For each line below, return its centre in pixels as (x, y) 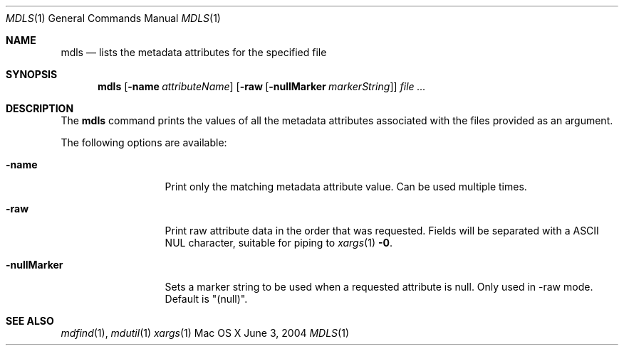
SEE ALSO (30, 321)
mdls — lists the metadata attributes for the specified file (194, 52)
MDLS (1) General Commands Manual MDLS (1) (113, 18)
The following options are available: (144, 142)
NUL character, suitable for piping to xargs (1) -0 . (279, 243)
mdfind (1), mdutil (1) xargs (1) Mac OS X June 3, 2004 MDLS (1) (205, 333)
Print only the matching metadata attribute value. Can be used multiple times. (346, 187)
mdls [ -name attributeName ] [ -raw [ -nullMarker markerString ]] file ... (262, 86)
